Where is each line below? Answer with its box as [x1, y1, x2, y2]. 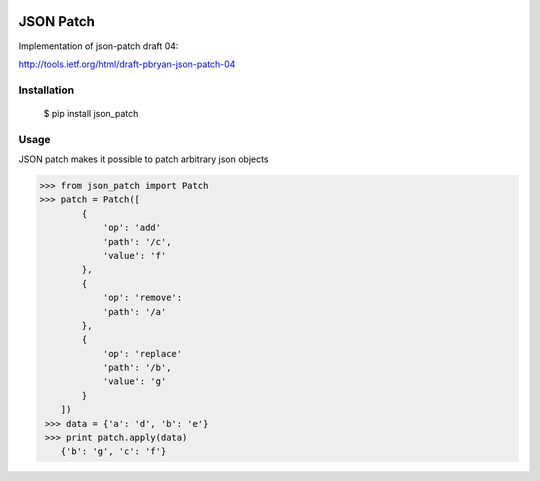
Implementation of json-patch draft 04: [18, 40, 179, 52]
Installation [18, 83, 75, 97]
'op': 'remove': [102, 292, 183, 304]
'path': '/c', [102, 236, 172, 247]
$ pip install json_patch [43, 107, 139, 119]
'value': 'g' [102, 376, 167, 387]
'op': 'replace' [102, 348, 183, 359]
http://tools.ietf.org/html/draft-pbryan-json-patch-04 [18, 58, 236, 70]
